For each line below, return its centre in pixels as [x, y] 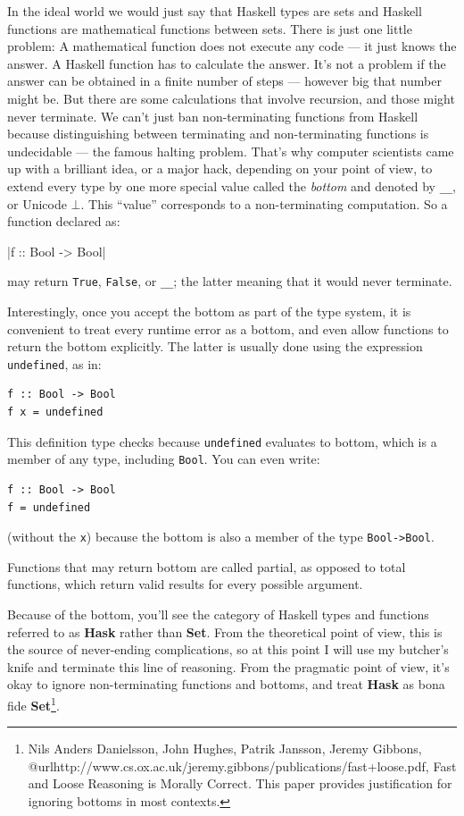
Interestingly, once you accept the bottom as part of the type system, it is [209, 311]
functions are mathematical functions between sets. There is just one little [210, 28]
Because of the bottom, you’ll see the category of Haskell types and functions [218, 614]
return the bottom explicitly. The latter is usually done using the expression [215, 346]
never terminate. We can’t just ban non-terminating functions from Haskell [213, 116]
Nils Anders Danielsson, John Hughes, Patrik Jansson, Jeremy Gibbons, [225, 749]
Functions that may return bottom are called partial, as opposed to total [207, 566]
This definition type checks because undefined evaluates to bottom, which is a [222, 441]
